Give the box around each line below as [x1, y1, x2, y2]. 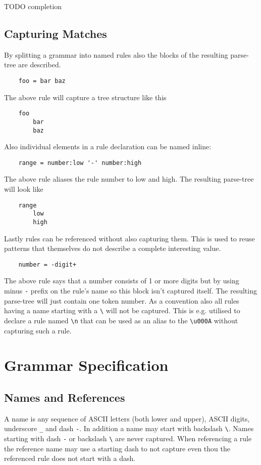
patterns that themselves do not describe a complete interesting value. [4, 243, 221, 253]
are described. [18, 59, 61, 70]
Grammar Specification [4, 355, 169, 375]
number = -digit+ [18, 261, 77, 268]
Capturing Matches [4, 25, 107, 41]
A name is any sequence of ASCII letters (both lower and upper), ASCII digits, [4, 413, 250, 424]
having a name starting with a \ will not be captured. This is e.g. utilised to [4, 305, 240, 316]
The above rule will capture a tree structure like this [4, 92, 167, 102]
